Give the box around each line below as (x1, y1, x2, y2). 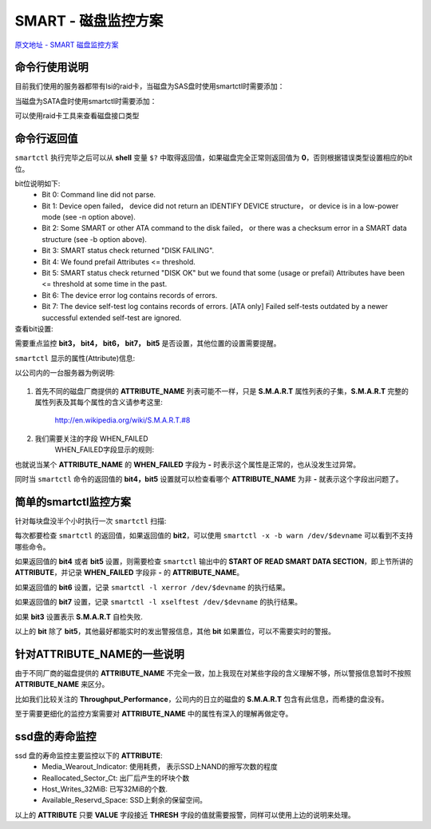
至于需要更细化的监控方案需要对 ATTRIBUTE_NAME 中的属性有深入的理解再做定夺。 (14, 709, 293, 719)
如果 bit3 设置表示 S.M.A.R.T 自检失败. (14, 612, 144, 621)
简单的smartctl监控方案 (14, 495, 132, 509)
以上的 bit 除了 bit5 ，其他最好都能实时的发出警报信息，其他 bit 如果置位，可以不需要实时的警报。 (14, 626, 335, 636)
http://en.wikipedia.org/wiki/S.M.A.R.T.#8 (54, 415, 191, 425)
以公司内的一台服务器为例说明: (14, 368, 116, 378)
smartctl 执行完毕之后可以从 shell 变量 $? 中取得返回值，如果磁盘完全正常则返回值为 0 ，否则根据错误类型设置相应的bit (14, 153, 413, 163)
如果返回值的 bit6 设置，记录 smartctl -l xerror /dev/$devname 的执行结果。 (14, 582, 291, 592)
